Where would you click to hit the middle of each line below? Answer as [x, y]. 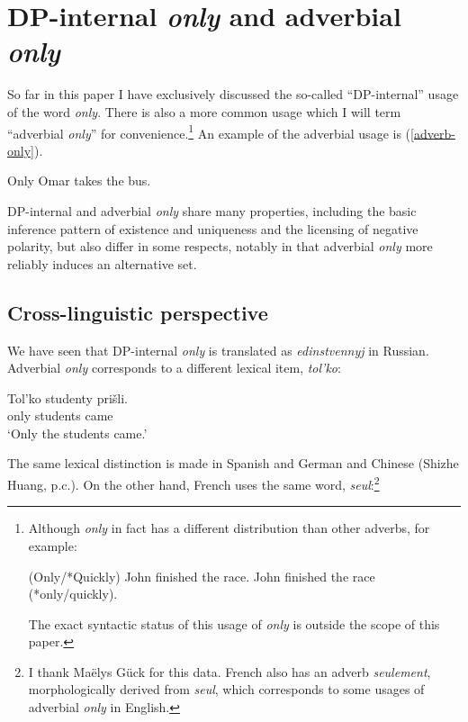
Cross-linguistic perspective [138, 312]
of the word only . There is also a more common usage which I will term [204, 111]
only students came [60, 415]
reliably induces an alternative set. [102, 263]
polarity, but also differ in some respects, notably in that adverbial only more [220, 246]
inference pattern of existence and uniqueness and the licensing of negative [213, 228]
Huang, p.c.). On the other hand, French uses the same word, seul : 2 [193, 483]
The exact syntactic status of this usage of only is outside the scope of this [234, 623]
